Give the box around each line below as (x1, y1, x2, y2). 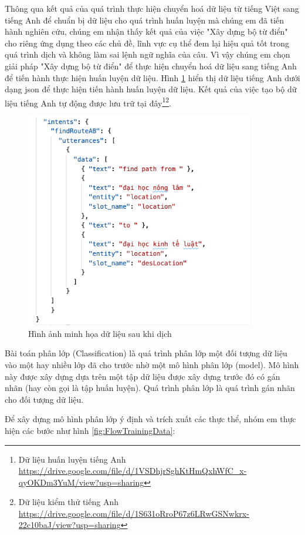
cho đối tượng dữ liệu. (5, 393, 84, 405)
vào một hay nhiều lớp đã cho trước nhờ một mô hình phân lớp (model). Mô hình (5, 358, 299, 370)
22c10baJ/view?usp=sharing (18, 519, 121, 531)
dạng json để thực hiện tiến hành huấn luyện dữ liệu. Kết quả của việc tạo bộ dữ (5, 83, 297, 95)
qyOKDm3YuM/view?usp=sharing (18, 476, 144, 488)
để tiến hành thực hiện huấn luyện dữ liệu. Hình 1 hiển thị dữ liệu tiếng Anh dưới (5, 71, 300, 83)
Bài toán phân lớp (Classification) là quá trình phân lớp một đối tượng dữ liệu (5, 347, 287, 359)
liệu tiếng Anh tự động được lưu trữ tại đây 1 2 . (5, 95, 172, 109)
